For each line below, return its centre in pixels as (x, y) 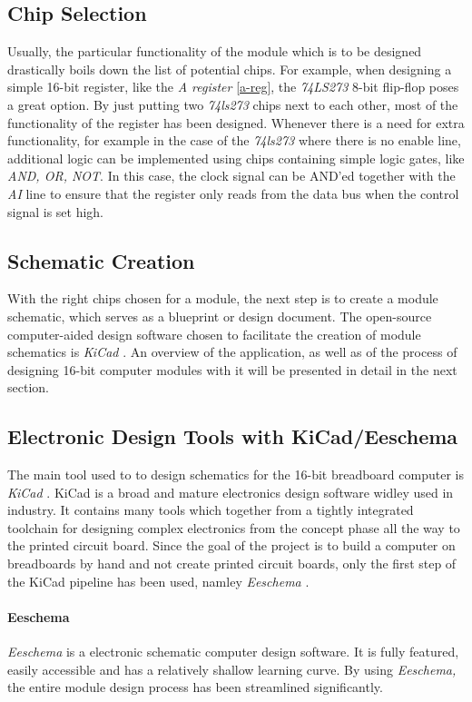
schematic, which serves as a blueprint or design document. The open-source (220, 316)
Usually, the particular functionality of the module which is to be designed (215, 51)
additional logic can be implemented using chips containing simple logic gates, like (236, 158)
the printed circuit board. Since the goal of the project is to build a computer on (231, 545)
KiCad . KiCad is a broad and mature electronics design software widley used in (231, 492)
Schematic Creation (101, 260)
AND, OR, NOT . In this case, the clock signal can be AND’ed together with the (231, 176)
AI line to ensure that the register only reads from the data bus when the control (233, 193)
